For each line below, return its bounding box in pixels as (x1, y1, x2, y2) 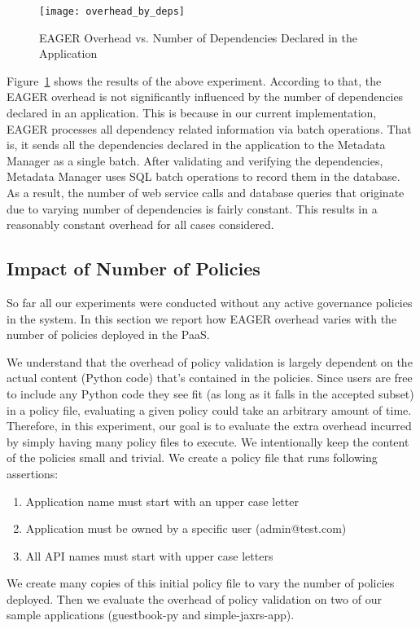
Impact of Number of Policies (7, 256, 260, 281)
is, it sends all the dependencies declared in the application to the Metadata (7, 136, 386, 153)
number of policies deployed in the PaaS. (7, 326, 210, 343)
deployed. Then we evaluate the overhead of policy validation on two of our (7, 590, 382, 607)
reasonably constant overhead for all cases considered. (7, 216, 274, 233)
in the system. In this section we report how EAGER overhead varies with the (7, 310, 397, 327)
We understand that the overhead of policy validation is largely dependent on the (7, 353, 413, 370)
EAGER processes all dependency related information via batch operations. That (7, 120, 412, 137)
